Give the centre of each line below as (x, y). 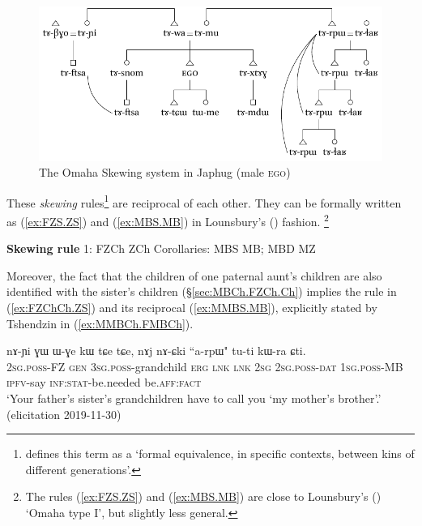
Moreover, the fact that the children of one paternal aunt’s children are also (194, 275)
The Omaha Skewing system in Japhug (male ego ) (165, 172)
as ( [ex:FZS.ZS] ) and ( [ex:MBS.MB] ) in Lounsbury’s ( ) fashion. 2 (168, 220)
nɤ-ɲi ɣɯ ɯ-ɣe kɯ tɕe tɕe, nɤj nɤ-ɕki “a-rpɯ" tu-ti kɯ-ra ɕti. (156, 351)
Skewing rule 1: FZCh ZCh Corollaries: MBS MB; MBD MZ (161, 248)
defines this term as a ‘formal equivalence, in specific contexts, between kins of (220, 453)
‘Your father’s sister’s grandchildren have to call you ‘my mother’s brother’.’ (194, 398)
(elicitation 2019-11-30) (64, 414)
